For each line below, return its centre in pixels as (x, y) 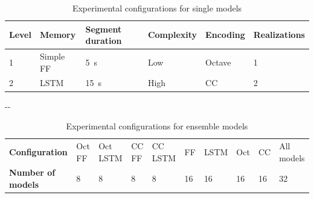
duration (104, 41)
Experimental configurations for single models (157, 8)
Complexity (172, 35)
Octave (218, 62)
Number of (32, 172)
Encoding (225, 35)
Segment (104, 29)
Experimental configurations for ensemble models (157, 126)
